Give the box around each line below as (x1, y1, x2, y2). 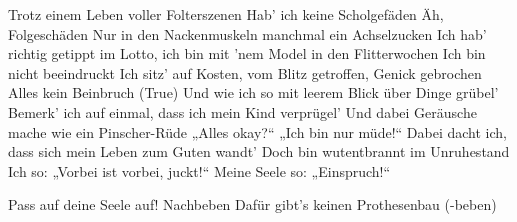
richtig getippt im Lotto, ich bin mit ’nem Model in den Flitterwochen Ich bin (8, 43, 486, 64)
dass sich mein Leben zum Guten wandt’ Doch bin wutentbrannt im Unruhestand (8, 141, 510, 162)
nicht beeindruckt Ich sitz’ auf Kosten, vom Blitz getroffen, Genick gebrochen (8, 62, 482, 83)
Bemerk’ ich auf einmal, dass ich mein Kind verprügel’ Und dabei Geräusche (8, 101, 477, 122)
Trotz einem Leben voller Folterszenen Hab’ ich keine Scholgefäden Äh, (8, 4, 444, 24)
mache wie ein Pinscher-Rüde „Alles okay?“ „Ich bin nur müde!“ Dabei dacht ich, (8, 121, 507, 142)
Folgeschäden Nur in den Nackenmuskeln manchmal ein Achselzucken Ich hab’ (8, 23, 487, 44)
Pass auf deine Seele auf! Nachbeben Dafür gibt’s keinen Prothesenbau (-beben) (8, 194, 497, 215)
